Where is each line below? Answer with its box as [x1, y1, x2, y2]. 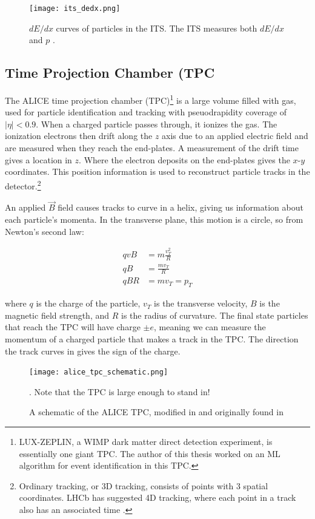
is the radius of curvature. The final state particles [121, 308, 308, 321]
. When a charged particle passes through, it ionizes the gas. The [36, 117, 277, 130]
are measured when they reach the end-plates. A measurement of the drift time [5, 141, 299, 154]
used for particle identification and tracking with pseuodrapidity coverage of [5, 106, 287, 118]
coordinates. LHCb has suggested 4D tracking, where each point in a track [19, 491, 296, 504]
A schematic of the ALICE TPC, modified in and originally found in [29, 405, 283, 418]
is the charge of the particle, [36, 297, 141, 310]
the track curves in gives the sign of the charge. [5, 344, 181, 357]
